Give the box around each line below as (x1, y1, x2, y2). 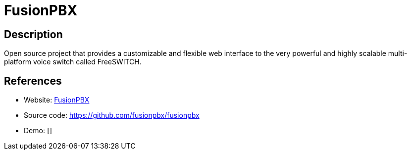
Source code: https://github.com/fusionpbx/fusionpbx (24, 111, 200, 120)
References (4, 74, 62, 87)
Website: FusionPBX (24, 96, 90, 104)
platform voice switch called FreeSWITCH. (4, 57, 142, 66)
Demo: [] (24, 126, 52, 135)
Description (4, 28, 63, 41)
